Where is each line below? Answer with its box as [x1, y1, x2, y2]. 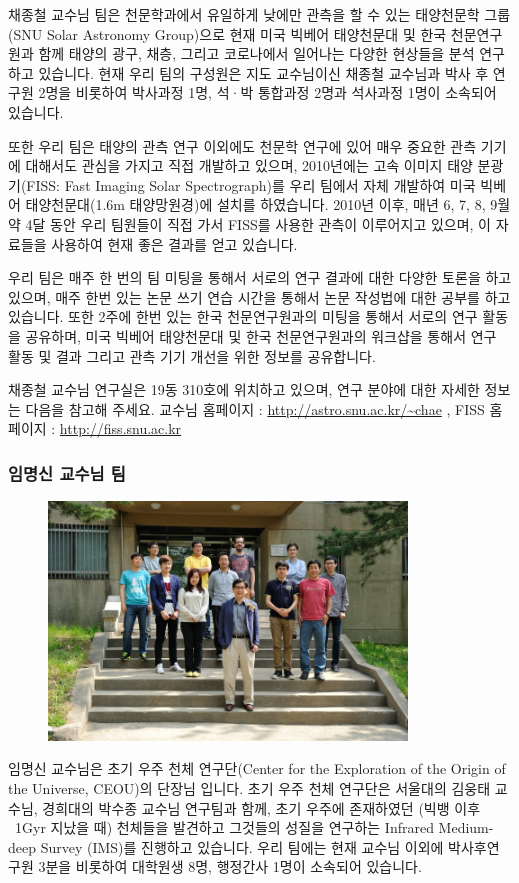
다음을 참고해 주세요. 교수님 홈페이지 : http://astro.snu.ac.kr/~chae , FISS [25, 398, 485, 419]
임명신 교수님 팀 [8, 460, 126, 485]
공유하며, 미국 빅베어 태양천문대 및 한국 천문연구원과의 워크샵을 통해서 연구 [25, 325, 497, 346]
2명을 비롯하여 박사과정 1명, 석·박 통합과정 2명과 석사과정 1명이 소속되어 [38, 82, 497, 103]
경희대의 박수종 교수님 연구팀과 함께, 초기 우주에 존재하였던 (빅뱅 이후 [42, 797, 481, 818]
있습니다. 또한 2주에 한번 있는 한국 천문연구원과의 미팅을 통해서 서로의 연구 [8, 306, 478, 327]
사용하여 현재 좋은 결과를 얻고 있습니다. [51, 233, 298, 254]
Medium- [438, 817, 494, 838]
